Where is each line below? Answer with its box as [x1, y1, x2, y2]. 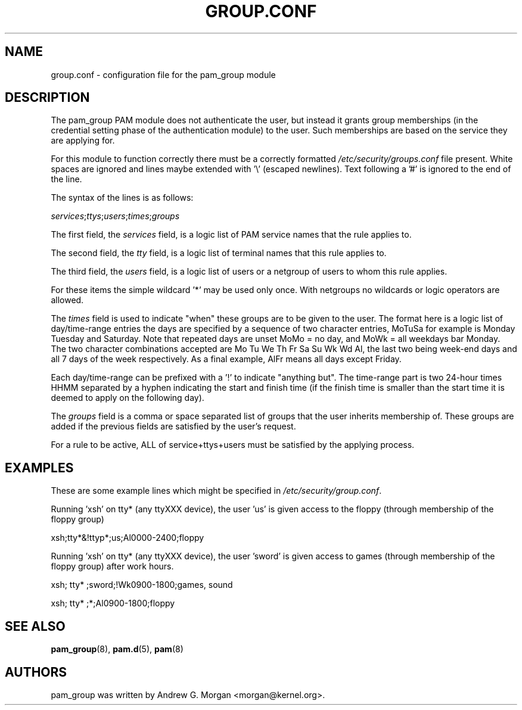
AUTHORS [5, 664, 67, 680]
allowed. [51, 295, 84, 306]
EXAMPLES [5, 460, 74, 475]
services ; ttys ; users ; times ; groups [51, 211, 180, 222]
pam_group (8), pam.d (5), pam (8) [51, 644, 184, 655]
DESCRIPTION [5, 90, 90, 105]
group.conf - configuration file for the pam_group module [51, 69, 276, 80]
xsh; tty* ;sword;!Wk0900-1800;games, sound [51, 580, 233, 590]
